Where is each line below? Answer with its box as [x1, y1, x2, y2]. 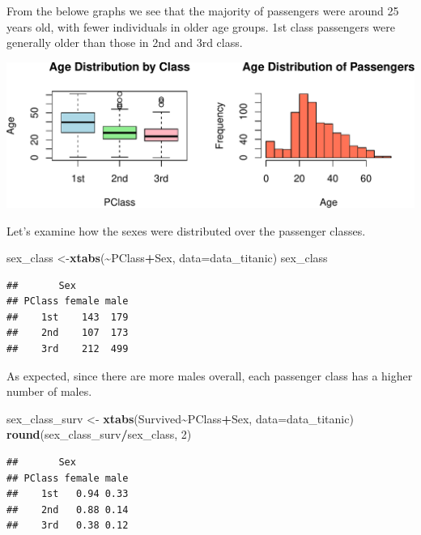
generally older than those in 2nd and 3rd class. [6, 34, 243, 51]
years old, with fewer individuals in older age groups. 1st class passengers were [6, 18, 396, 35]
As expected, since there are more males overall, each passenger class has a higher [6, 367, 413, 384]
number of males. [6, 383, 92, 400]
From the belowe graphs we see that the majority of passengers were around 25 [6, 2, 399, 19]
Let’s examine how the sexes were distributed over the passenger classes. [6, 222, 366, 239]
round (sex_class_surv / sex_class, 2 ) [6, 426, 192, 443]
